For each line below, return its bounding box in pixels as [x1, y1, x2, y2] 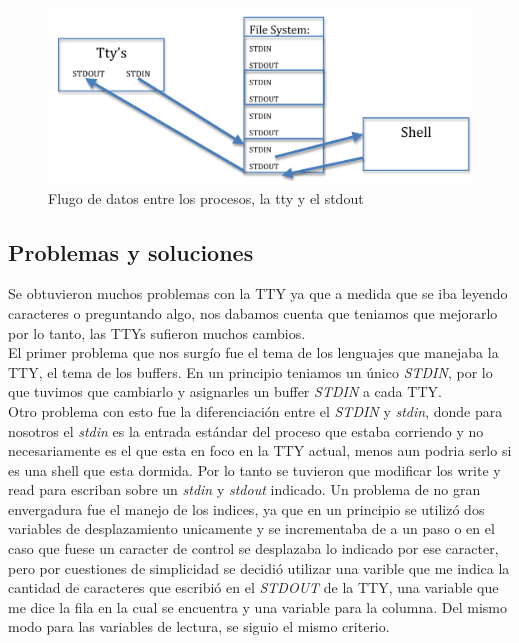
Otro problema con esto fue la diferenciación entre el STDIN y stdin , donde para [8, 400, 503, 421]
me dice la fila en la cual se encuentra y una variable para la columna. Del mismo [8, 596, 507, 617]
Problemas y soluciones [8, 236, 254, 267]
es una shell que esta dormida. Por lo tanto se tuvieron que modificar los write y [8, 459, 501, 480]
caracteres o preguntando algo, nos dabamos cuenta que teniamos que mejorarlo [8, 302, 498, 323]
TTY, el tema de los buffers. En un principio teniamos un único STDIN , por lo [8, 361, 493, 382]
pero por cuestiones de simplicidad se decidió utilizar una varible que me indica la [8, 557, 510, 578]
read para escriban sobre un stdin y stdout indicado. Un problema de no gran [8, 479, 481, 500]
